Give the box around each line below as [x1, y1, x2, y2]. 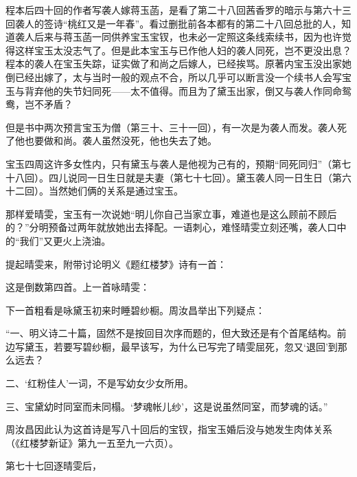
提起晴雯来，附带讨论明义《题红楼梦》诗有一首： [5, 256, 227, 271]
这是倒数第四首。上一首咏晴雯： [5, 280, 150, 294]
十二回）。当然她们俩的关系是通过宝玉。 [5, 184, 183, 198]
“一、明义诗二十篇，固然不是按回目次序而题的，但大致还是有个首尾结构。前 [5, 326, 347, 340]
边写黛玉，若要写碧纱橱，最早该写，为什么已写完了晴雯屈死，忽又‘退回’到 [5, 339, 338, 353]
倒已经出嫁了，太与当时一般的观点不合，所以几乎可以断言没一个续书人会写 [5, 69, 342, 84]
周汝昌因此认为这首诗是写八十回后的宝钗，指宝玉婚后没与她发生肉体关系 [5, 422, 332, 436]
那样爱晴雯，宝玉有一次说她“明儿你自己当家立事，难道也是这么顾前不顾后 [5, 206, 337, 221]
